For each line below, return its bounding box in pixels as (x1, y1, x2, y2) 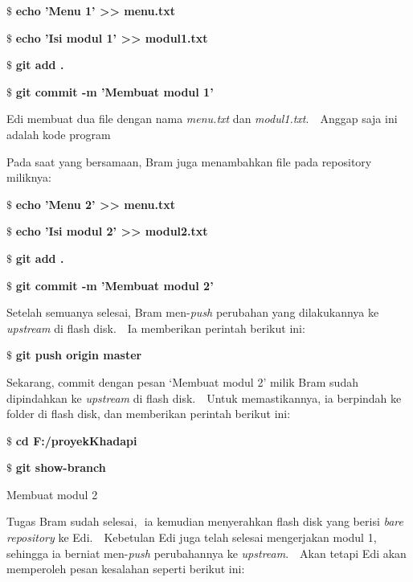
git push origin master (15, 346, 142, 363)
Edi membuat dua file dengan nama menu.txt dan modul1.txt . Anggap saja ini (6, 110, 398, 127)
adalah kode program (6, 125, 111, 142)
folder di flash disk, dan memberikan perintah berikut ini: (6, 405, 291, 422)
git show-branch (15, 459, 106, 476)
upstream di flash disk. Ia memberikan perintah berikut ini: (6, 319, 305, 336)
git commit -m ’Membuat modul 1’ (15, 83, 214, 100)
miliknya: (6, 169, 52, 186)
